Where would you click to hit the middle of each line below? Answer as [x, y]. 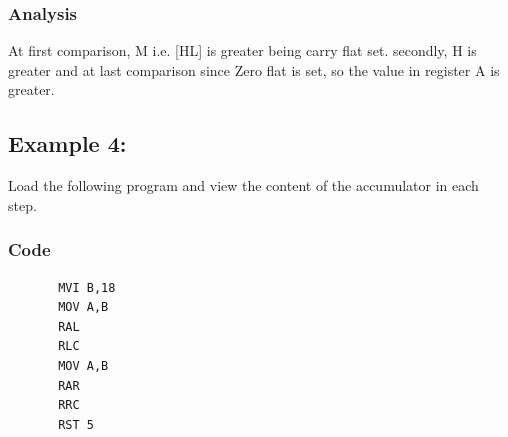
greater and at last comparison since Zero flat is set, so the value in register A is [254, 69]
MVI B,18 [87, 287]
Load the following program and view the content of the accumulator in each [243, 185]
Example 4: [67, 143]
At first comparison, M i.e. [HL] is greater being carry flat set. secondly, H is [242, 50]
